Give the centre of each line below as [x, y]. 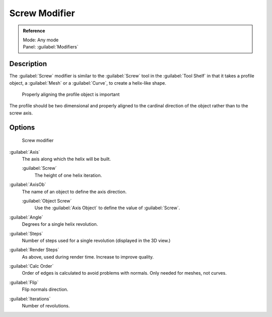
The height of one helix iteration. [68, 175]
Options [22, 127]
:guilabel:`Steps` [26, 233]
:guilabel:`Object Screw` [47, 201]
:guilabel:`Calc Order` [31, 266]
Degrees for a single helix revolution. [60, 224]
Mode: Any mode [41, 40]
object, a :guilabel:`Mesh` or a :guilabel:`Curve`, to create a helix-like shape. [88, 83]
